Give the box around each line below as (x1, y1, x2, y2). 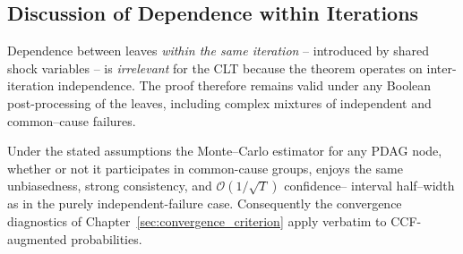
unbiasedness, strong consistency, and (7, 176, 212, 195)
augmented (7, 229, 67, 248)
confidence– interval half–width (284, 176, 455, 195)
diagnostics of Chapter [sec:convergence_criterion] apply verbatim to (7, 211, 387, 230)
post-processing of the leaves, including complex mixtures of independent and (7, 93, 432, 112)
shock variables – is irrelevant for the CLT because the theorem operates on (7, 58, 423, 77)
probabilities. (71, 229, 142, 248)
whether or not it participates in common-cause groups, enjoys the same (7, 158, 403, 177)
